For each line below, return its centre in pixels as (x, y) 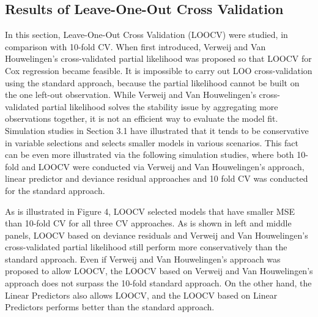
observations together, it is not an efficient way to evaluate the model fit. (142, 118)
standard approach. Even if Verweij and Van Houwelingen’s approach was (143, 259)
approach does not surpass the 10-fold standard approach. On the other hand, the (158, 283)
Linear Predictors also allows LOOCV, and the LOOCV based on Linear (141, 295)
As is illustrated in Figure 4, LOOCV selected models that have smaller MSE (150, 211)
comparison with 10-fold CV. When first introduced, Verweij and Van (135, 46)
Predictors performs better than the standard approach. (110, 307)
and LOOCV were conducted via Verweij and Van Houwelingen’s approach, (163, 166)
